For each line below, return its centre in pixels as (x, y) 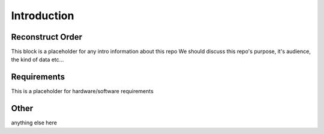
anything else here (34, 123)
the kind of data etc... (37, 59)
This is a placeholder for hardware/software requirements (82, 91)
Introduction (43, 16)
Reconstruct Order (46, 37)
